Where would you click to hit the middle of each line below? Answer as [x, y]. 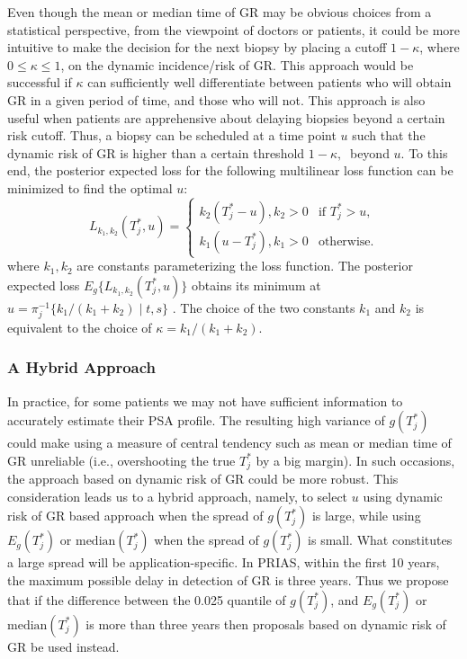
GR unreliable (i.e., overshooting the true [121, 460]
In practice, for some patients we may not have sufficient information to [205, 401]
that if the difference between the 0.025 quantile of [147, 599]
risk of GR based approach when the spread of [135, 516]
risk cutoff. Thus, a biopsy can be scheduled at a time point [172, 135]
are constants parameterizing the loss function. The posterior [245, 266]
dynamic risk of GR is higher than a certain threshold [156, 152]
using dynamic [403, 496]
